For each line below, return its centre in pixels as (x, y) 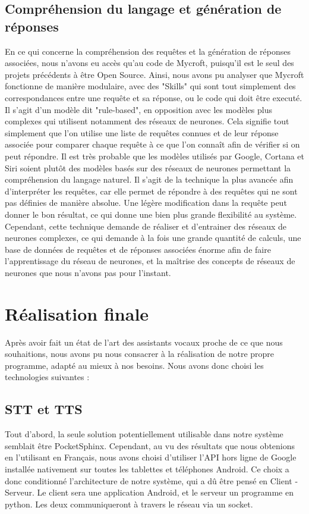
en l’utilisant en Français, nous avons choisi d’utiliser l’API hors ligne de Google (151, 457)
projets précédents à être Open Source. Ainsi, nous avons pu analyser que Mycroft (154, 74)
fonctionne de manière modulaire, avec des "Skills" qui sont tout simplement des (150, 86)
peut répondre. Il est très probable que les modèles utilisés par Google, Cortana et (155, 156)
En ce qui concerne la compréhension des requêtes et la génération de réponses (148, 51)
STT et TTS (44, 409)
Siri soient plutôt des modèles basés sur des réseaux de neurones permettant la (148, 167)
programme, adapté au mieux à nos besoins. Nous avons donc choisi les (134, 365)
